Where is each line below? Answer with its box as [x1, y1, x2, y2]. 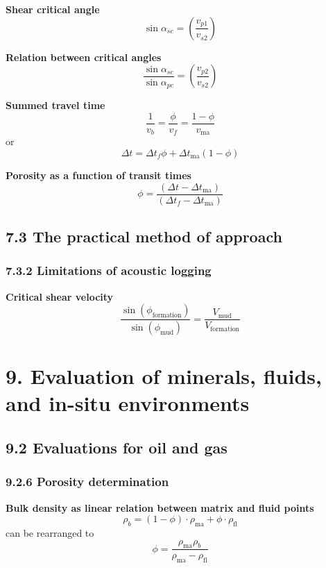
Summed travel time [6, 98, 105, 112]
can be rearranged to [6, 526, 94, 540]
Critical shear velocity [6, 289, 114, 303]
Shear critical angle [6, 2, 100, 16]
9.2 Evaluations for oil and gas [6, 437, 228, 458]
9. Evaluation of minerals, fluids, [6, 362, 322, 390]
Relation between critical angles [6, 49, 162, 64]
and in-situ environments [6, 389, 250, 417]
